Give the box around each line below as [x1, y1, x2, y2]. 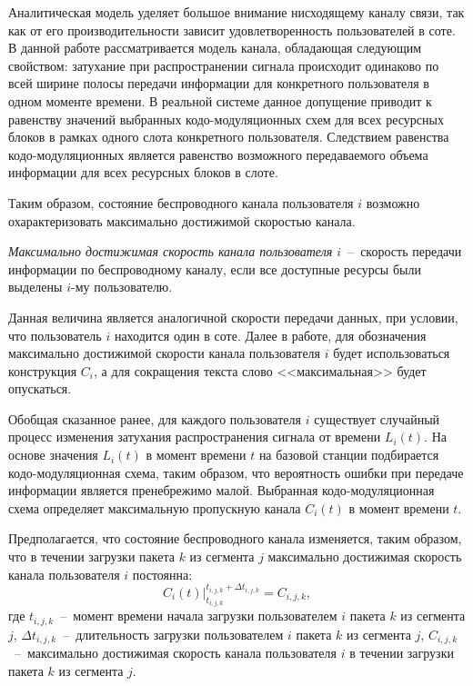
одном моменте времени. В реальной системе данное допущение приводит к [8, 91, 432, 110]
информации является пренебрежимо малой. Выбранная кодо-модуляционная [8, 481, 435, 500]
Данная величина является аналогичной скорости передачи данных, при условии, [8, 307, 458, 326]
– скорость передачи [347, 242, 462, 261]
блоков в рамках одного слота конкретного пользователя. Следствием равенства [8, 127, 449, 146]
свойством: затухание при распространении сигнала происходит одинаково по [8, 55, 439, 75]
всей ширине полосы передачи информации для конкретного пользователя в [8, 74, 429, 93]
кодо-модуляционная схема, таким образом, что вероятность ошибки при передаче [8, 462, 464, 482]
